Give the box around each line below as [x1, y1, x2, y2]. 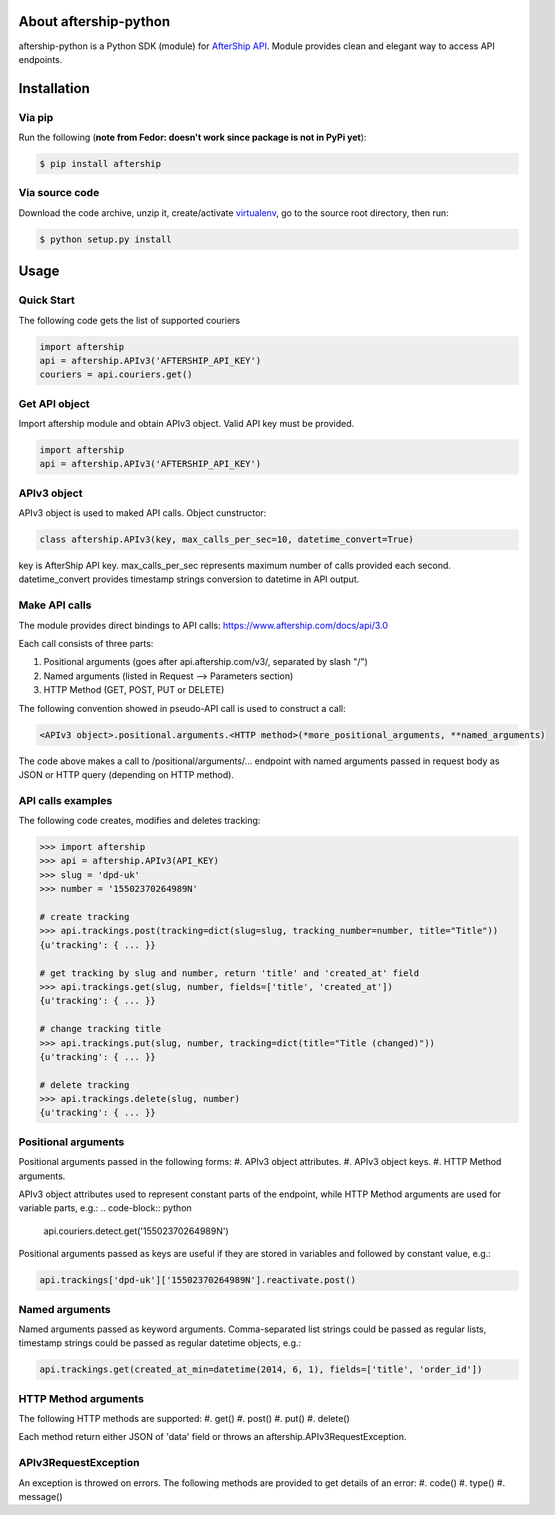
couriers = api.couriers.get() [39, 369, 194, 380]
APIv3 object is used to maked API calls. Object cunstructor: [18, 507, 267, 519]
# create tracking [39, 911, 130, 923]
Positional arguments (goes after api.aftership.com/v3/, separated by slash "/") [43, 656, 369, 668]
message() [18, 1490, 64, 1502]
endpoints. [18, 53, 63, 65]
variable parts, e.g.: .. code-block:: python [18, 1202, 192, 1214]
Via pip [18, 110, 54, 124]
